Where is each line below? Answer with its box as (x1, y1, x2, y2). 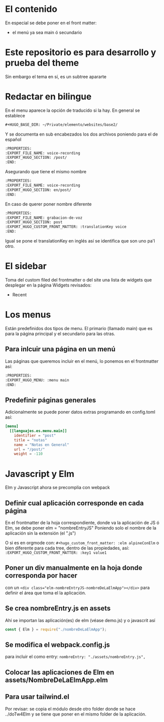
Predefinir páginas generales (5, 396, 96, 404)
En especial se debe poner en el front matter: (5, 20, 97, 26)
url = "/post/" (14, 447, 45, 452)
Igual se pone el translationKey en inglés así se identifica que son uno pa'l (5, 238, 155, 244)
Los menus (5, 309, 51, 320)
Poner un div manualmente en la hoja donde (5, 564, 143, 572)
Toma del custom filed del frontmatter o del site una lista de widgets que (5, 277, 152, 283)
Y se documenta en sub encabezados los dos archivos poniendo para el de (5, 131, 158, 137)
